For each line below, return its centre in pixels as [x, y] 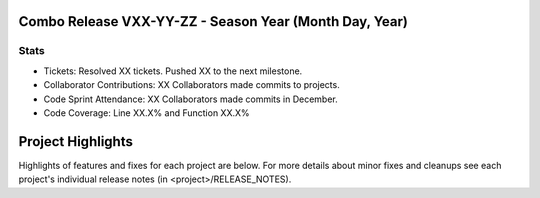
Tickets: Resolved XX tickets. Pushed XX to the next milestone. [173, 71]
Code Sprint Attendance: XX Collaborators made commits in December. [191, 99]
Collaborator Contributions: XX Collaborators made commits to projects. [191, 85]
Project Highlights [76, 141]
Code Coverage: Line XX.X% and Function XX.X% [146, 112]
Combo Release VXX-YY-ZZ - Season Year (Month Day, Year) [213, 21]
